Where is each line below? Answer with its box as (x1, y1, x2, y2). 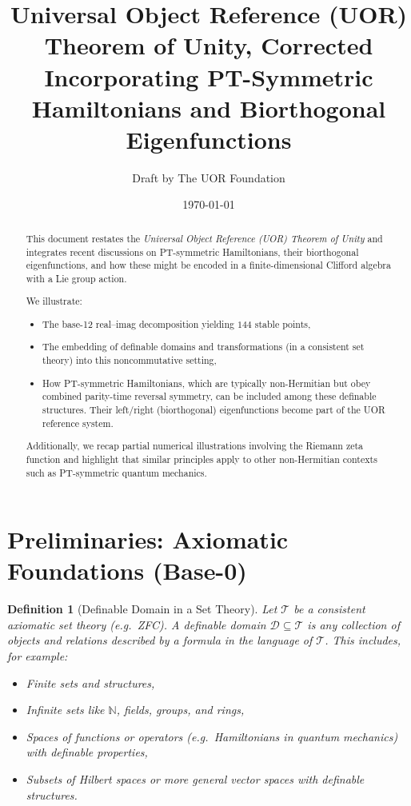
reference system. (42, 416, 114, 429)
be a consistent (293, 601, 365, 617)
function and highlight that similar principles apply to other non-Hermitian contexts (26, 452, 377, 465)
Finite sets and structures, (26, 674, 155, 691)
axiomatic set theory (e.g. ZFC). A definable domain (7, 616, 266, 632)
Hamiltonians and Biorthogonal (31, 91, 386, 124)
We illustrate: (26, 294, 82, 308)
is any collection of (307, 616, 400, 632)
